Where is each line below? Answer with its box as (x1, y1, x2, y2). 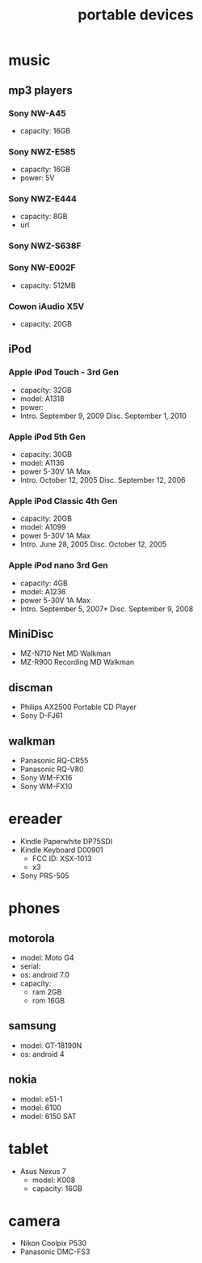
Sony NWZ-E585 (8, 146, 76, 157)
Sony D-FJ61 (19, 711, 63, 720)
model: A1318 (19, 394, 65, 403)
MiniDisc (8, 627, 54, 640)
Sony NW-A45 (8, 108, 66, 119)
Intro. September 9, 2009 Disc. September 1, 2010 (19, 411, 187, 420)
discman (8, 681, 53, 695)
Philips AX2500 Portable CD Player (19, 702, 137, 712)
